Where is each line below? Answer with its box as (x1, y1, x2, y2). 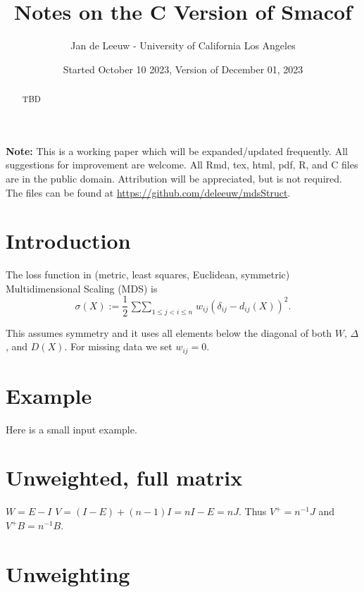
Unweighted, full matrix (6, 463, 243, 492)
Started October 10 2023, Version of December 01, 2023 (63, 61, 303, 76)
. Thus (238, 504, 267, 519)
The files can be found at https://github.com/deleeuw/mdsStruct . (6, 185, 291, 199)
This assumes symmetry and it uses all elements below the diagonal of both (6, 325, 332, 340)
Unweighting (6, 559, 130, 588)
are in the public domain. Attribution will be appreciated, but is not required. (6, 171, 342, 185)
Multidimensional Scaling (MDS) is (6, 280, 158, 295)
